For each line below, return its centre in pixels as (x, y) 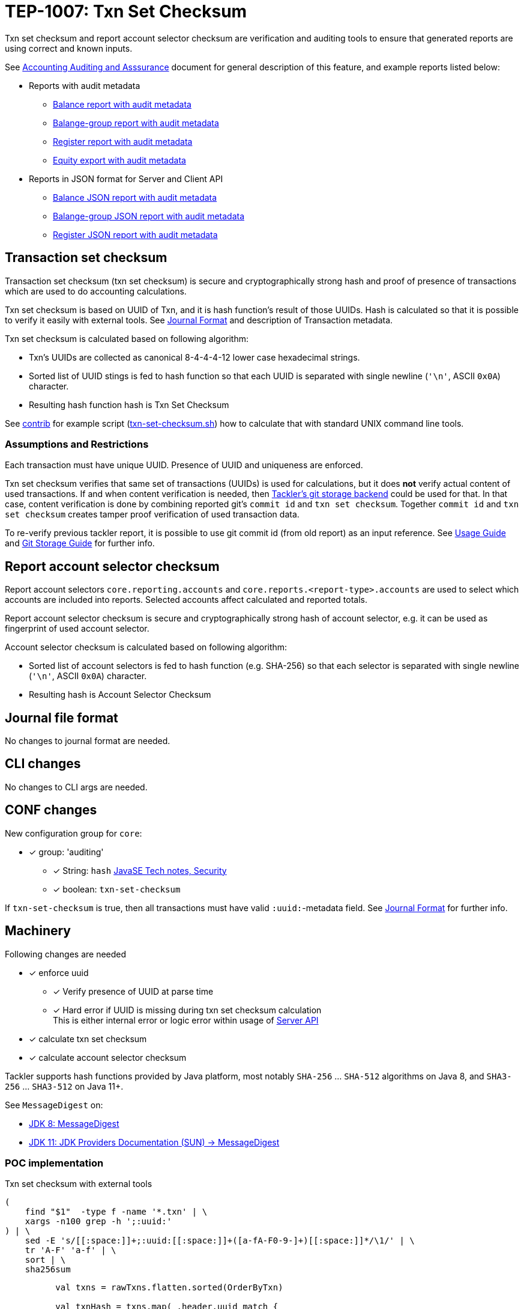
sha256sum (48, 1270)
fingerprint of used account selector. (77, 629)
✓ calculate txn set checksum (88, 1039)
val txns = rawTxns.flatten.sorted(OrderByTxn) (169, 1288)
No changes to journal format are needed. (88, 741)
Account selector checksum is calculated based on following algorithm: (146, 647)
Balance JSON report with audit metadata (135, 197)
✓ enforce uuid (59, 972)
